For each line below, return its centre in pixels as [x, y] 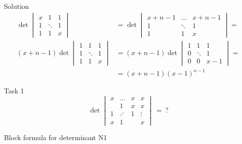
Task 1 [14, 91]
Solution [17, 6]
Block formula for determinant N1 [56, 137]
